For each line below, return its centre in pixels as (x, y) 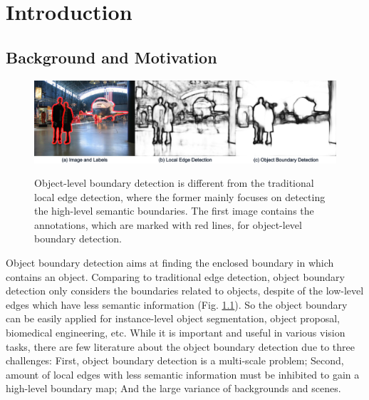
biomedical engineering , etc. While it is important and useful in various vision (176, 333)
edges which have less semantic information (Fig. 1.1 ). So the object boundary (177, 304)
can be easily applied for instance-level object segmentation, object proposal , (173, 318)
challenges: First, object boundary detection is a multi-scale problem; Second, (175, 360)
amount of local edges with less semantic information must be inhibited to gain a (183, 374)
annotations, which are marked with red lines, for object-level (168, 224)
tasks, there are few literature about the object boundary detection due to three (181, 346)
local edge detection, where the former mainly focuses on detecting (180, 196)
